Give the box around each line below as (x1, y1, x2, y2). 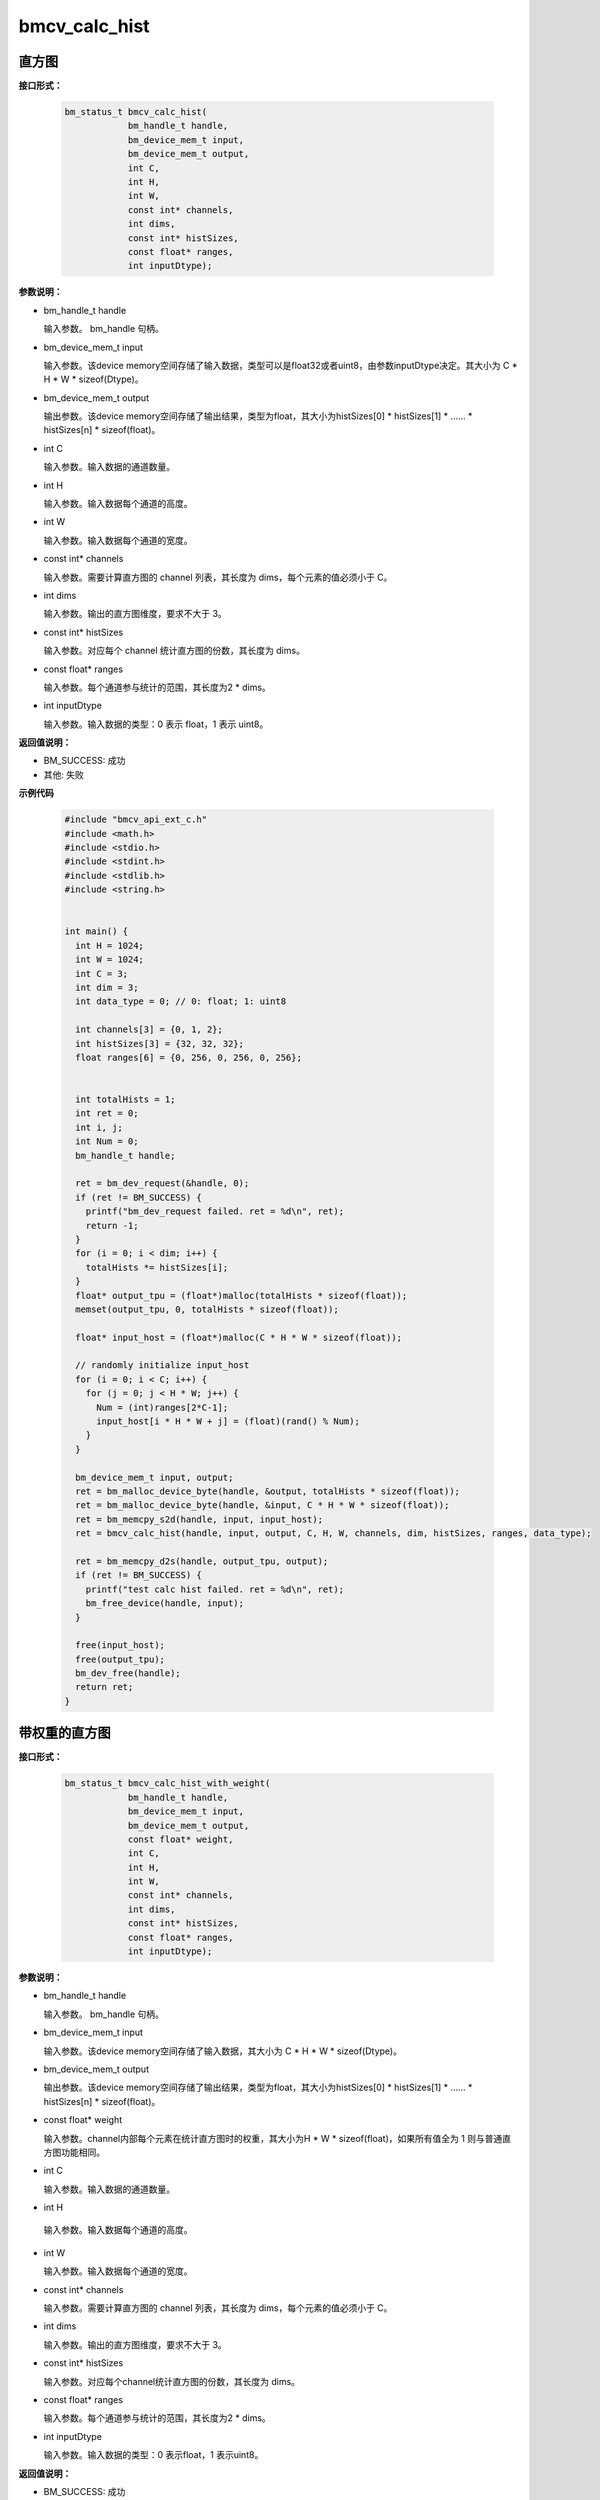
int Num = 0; (75, 1136, 139, 1147)
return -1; (85, 1220, 139, 1231)
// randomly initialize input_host (75, 1360, 250, 1371)
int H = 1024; (75, 940, 145, 951)
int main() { (64, 926, 129, 937)
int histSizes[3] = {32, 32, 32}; (75, 1038, 245, 1049)
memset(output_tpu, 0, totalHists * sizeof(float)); (75, 1303, 339, 1315)
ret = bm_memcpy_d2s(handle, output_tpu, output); (75, 1555, 329, 1567)
